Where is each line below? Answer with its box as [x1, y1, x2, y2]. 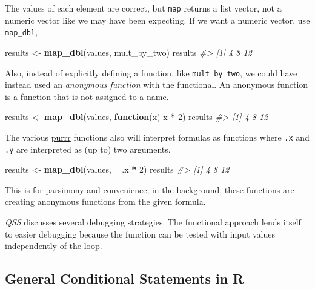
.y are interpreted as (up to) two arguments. [5, 142, 171, 155]
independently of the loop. [5, 239, 102, 252]
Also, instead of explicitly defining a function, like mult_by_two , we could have [5, 66, 297, 79]
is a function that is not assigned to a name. [5, 90, 169, 102]
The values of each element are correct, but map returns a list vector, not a [5, 2, 282, 14]
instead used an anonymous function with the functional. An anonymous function [5, 78, 308, 91]
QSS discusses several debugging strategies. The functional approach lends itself [5, 216, 301, 228]
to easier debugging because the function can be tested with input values [5, 227, 276, 240]
